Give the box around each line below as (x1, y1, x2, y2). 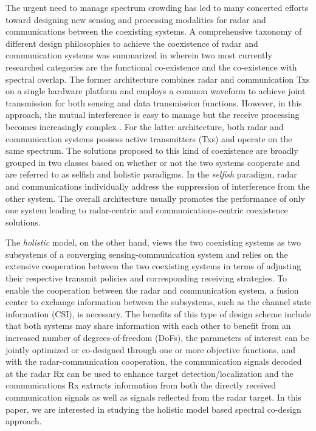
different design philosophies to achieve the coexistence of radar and (5, 36, 258, 49)
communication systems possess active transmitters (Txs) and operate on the (5, 132, 292, 145)
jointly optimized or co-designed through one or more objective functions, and (5, 343, 296, 356)
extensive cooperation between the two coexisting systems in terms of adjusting (5, 260, 301, 272)
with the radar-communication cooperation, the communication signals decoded (5, 355, 302, 368)
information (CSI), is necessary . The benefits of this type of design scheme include (5, 307, 311, 320)
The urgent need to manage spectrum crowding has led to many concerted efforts (5, 1, 309, 13)
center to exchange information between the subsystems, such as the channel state (5, 295, 311, 308)
